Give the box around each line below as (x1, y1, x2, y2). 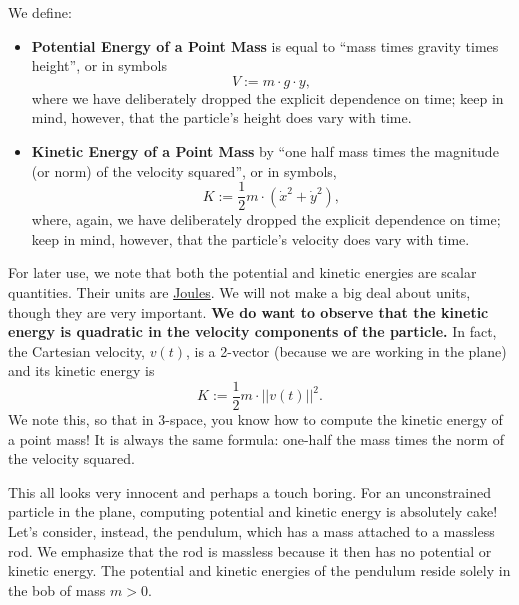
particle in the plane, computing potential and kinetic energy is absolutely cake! (8, 501, 498, 522)
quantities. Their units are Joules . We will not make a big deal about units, (8, 282, 471, 302)
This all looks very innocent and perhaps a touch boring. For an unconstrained (8, 481, 491, 502)
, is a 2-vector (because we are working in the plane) (186, 340, 507, 361)
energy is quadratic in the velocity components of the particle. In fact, (8, 321, 497, 342)
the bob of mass (8, 579, 106, 600)
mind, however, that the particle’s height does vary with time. (31, 107, 412, 128)
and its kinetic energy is (8, 360, 155, 381)
